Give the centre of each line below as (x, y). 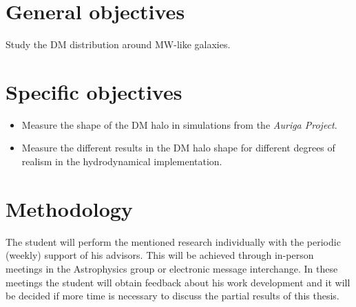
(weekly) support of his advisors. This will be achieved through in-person (160, 255)
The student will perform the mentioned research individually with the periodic (173, 241)
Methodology (69, 208)
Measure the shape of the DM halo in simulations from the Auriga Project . (179, 124)
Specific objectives (94, 91)
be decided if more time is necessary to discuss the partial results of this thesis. (172, 296)
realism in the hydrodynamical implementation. (122, 161)
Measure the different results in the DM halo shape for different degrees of (178, 148)
